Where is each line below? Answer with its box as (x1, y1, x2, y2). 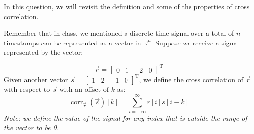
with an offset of (59, 84, 109, 94)
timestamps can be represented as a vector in (4, 37, 141, 47)
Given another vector (4, 74, 68, 84)
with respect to (4, 84, 50, 94)
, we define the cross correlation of (139, 74, 244, 84)
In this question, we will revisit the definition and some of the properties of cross (4, 1, 250, 11)
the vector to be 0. (4, 122, 59, 133)
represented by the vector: (4, 47, 83, 57)
